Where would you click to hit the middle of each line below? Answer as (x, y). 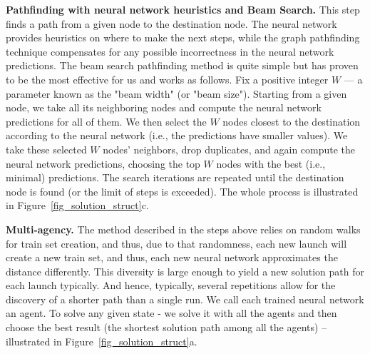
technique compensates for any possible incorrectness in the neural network (170, 51)
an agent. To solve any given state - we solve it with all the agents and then (171, 313)
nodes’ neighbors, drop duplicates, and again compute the (229, 149)
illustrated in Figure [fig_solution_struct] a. (102, 341)
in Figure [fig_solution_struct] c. (77, 205)
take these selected (46, 149)
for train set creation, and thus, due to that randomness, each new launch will (176, 243)
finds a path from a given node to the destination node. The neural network (171, 23)
